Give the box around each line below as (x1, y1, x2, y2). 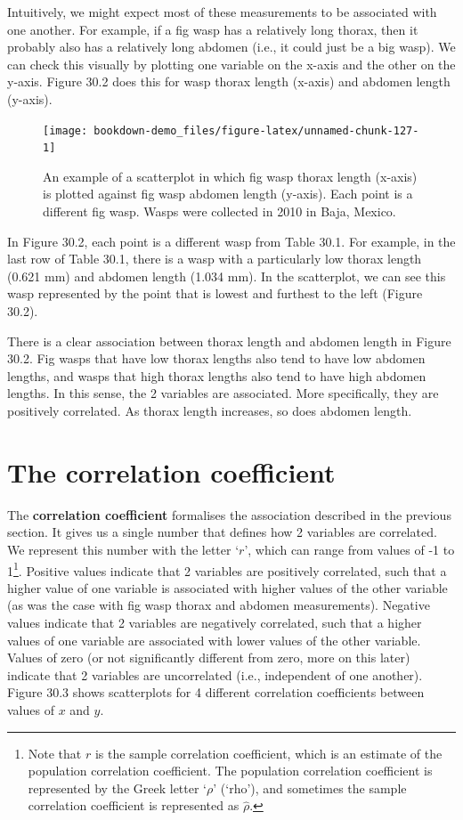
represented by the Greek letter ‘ (28, 778, 207, 797)
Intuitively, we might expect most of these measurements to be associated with (7, 3, 437, 20)
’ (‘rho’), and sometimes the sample (213, 778, 407, 797)
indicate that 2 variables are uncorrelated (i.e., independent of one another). (7, 665, 423, 684)
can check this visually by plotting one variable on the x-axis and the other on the (7, 54, 456, 73)
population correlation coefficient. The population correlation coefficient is (28, 761, 433, 780)
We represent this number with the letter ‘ (7, 540, 240, 558)
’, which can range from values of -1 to (244, 540, 455, 558)
